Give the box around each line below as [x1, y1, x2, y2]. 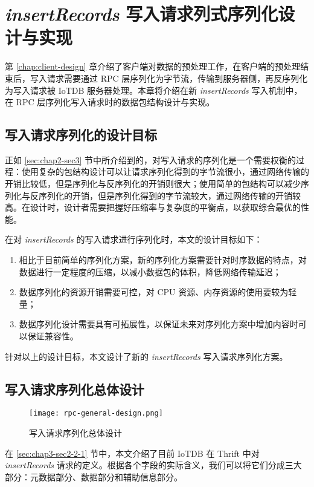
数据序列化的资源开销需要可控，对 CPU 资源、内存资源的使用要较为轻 [19, 286, 297, 298]
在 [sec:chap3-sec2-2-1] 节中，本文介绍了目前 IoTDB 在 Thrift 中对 [5, 446, 260, 459]
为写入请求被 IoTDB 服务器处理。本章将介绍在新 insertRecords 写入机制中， [5, 83, 303, 96]
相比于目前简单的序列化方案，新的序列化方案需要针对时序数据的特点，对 [19, 253, 307, 266]
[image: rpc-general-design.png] [29, 409, 163, 418]
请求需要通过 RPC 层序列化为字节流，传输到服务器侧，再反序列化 [46, 71, 308, 84]
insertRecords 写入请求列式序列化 [5, 1, 278, 27]
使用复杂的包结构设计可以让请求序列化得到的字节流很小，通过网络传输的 [21, 165, 309, 178]
